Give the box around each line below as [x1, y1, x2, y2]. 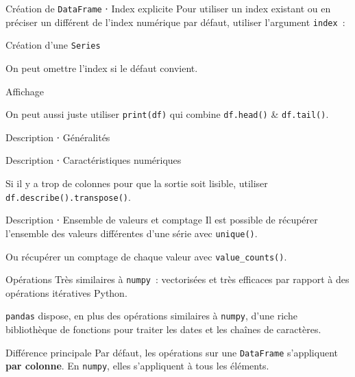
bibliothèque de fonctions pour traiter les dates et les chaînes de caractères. [5, 322, 321, 337]
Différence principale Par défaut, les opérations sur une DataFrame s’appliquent [5, 345, 338, 359]
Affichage [5, 84, 44, 98]
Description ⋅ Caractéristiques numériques [5, 153, 182, 167]
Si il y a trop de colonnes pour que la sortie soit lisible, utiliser [5, 176, 268, 190]
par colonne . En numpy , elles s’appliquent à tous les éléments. [5, 358, 269, 373]
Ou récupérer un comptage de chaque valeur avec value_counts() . [5, 249, 287, 263]
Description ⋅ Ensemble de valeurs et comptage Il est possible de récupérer [5, 212, 318, 227]
